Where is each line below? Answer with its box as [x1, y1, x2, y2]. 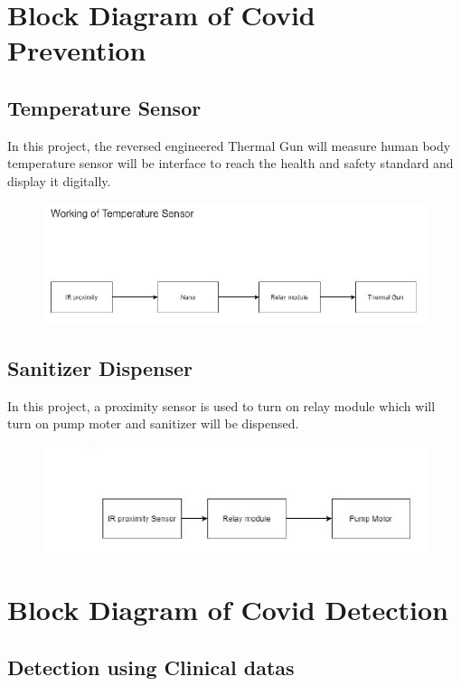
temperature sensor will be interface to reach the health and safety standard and [7, 154, 454, 173]
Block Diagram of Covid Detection [7, 591, 448, 627]
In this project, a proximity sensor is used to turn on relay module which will [7, 396, 436, 415]
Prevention [7, 32, 146, 69]
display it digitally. [7, 171, 111, 190]
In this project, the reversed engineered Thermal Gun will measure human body [7, 136, 451, 155]
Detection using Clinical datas [7, 653, 295, 681]
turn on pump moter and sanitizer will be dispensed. [7, 414, 299, 433]
